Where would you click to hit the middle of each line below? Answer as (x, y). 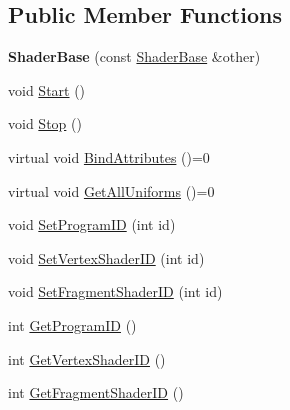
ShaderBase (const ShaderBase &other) (134, 56)
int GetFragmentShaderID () (96, 392)
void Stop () (45, 123)
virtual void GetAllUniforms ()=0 (111, 190)
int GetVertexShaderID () (87, 358)
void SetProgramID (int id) (92, 224)
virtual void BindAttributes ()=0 (109, 156)
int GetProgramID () (72, 324)
